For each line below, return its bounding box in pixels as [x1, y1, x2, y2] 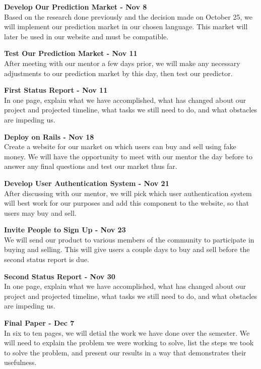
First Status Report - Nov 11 [4, 85, 108, 95]
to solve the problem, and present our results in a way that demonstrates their [4, 347, 246, 357]
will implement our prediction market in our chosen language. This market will [4, 21, 248, 32]
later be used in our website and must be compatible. [4, 31, 169, 41]
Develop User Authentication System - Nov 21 [4, 177, 169, 188]
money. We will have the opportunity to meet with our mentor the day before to [4, 151, 252, 161]
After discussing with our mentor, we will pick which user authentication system [4, 188, 252, 198]
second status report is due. [4, 254, 89, 265]
